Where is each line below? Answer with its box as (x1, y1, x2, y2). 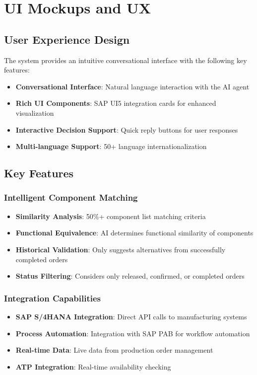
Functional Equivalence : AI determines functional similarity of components (15, 227, 254, 238)
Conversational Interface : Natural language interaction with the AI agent (15, 81, 250, 91)
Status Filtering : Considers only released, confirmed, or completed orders (15, 271, 245, 281)
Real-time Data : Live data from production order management (15, 345, 213, 355)
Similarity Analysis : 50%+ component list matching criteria (15, 211, 206, 221)
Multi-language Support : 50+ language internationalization (15, 141, 207, 151)
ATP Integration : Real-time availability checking (15, 361, 171, 372)
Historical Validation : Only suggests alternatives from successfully (15, 244, 226, 254)
